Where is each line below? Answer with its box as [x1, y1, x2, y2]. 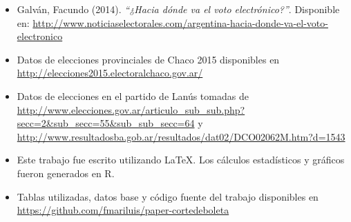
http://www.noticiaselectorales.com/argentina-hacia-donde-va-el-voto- [32, 15, 328, 30]
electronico [17, 29, 63, 43]
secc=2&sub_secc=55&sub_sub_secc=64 [17, 116, 195, 130]
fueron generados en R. [17, 165, 115, 180]
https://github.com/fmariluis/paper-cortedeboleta [17, 203, 229, 217]
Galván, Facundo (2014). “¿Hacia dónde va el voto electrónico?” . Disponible [17, 2, 340, 16]
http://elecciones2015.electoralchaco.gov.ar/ [17, 65, 203, 80]
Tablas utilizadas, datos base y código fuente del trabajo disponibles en [17, 189, 319, 203]
